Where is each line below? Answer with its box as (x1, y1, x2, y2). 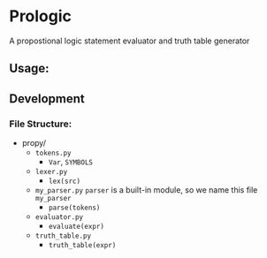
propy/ (21, 138, 47, 148)
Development (9, 91, 86, 106)
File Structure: (9, 118, 72, 130)
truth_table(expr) (48, 241, 117, 250)
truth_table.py (34, 231, 91, 240)
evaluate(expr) (48, 223, 104, 231)
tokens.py (34, 148, 72, 158)
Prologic (9, 6, 72, 27)
